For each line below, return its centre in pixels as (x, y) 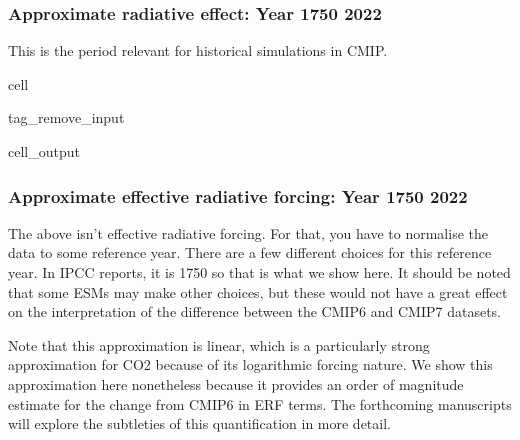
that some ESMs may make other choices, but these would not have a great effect (258, 291)
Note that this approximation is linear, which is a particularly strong (219, 344)
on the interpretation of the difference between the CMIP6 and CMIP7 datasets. (254, 311)
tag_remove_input (66, 117)
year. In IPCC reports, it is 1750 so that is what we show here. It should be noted (259, 272)
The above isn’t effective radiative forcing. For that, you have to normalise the (248, 232)
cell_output (44, 151)
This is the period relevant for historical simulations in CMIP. (198, 50)
